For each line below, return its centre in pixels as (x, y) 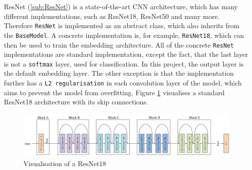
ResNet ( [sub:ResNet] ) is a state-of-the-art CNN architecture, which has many (121, 6)
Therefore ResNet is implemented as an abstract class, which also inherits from (122, 25)
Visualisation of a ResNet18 (65, 163)
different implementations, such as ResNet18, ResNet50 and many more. (112, 16)
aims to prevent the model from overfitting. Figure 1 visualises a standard (114, 92)
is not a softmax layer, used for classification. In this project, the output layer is (124, 63)
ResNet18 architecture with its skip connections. (76, 102)
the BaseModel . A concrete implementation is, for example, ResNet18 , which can (124, 35)
